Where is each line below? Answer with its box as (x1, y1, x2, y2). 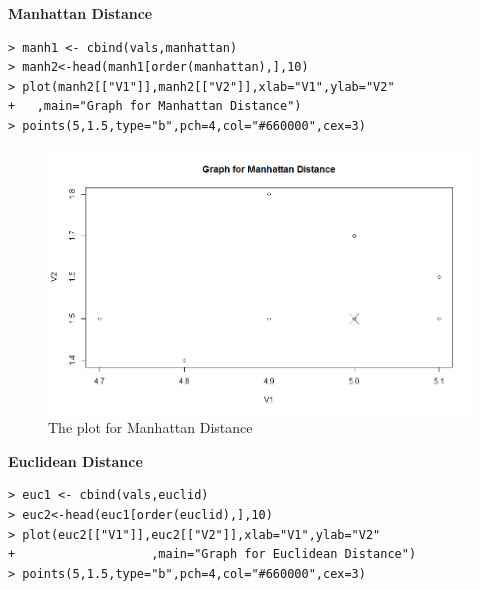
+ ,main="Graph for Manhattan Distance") (8, 99, 302, 114)
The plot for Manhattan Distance (48, 417, 253, 438)
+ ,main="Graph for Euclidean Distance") (8, 547, 417, 562)
